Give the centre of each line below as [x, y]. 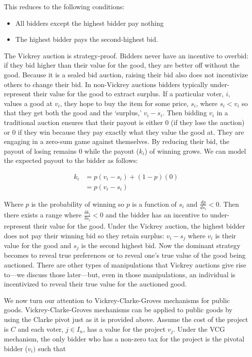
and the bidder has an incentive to [157, 215]
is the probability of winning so [78, 204]
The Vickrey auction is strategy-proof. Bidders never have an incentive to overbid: [126, 55]
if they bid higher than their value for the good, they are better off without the [122, 65]
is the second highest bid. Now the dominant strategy [161, 245]
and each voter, [41, 329]
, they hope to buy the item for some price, [124, 103]
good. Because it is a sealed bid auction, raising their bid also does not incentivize [126, 74]
